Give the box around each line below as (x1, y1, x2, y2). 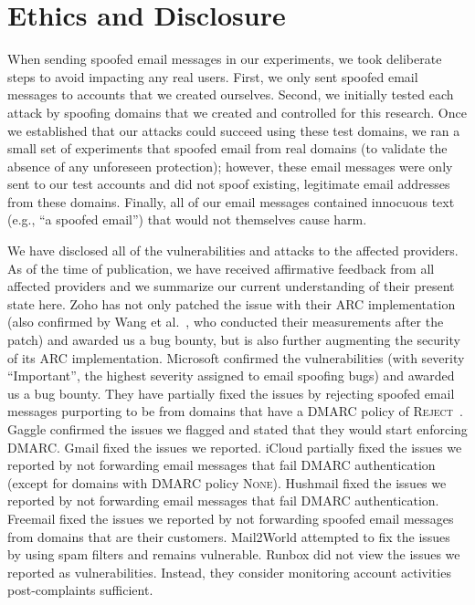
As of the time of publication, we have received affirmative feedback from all (7, 258, 435, 277)
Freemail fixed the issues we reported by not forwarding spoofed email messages (7, 508, 454, 527)
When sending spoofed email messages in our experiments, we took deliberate (7, 49, 442, 68)
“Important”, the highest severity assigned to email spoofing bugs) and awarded (7, 366, 455, 385)
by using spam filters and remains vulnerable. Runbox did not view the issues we (7, 545, 460, 564)
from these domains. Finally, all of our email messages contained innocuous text (7, 192, 455, 211)
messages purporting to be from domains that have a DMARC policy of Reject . (7, 402, 463, 421)
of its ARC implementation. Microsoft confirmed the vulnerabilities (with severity (7, 348, 465, 367)
